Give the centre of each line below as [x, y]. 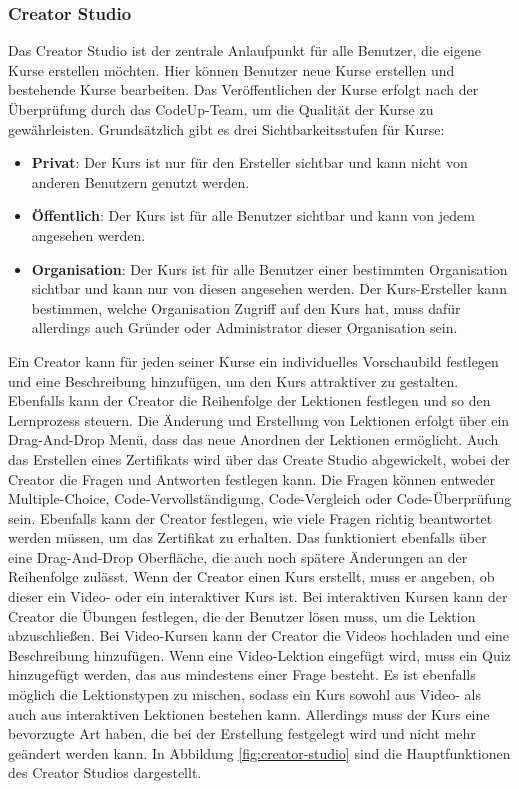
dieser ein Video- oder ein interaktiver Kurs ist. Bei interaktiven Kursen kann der [258, 596]
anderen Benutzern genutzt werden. [140, 181]
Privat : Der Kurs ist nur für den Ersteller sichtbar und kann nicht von [249, 162]
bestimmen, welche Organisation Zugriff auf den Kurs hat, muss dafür [246, 307]
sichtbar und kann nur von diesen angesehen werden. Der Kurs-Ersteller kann [269, 288]
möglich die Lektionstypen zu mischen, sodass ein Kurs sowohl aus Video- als [244, 694]
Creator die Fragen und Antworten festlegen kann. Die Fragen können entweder [252, 478]
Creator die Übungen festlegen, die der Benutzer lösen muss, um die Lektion [242, 615]
